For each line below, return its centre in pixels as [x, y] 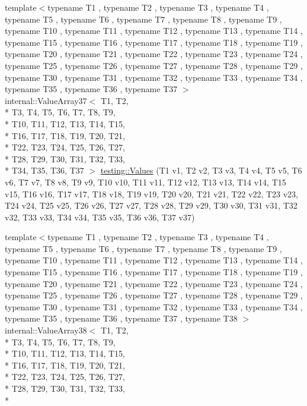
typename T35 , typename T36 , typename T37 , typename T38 [121, 318]
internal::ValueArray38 [46, 330]
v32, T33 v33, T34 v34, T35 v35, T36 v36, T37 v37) [100, 217]
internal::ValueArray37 [46, 100]
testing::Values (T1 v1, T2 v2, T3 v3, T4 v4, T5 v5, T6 [201, 170]
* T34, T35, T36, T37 [44, 170]
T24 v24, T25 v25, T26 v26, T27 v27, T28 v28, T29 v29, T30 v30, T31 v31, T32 [151, 205]
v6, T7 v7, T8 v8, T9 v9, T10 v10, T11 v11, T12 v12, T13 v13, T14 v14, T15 [145, 182]
